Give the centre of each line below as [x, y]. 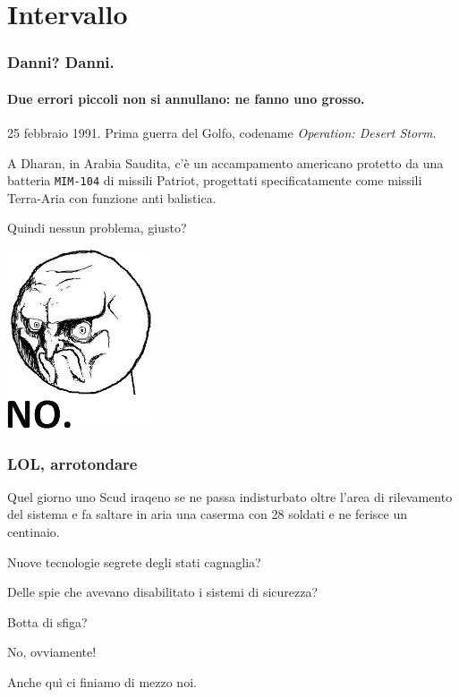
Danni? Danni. [61, 62]
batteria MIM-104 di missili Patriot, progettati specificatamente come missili [215, 180]
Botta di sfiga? [47, 621]
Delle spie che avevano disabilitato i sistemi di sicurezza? [163, 592]
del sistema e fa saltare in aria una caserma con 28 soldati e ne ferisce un [207, 514]
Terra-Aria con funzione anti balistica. [112, 197]
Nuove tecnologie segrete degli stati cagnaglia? [134, 561]
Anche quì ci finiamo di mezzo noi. [102, 682]
